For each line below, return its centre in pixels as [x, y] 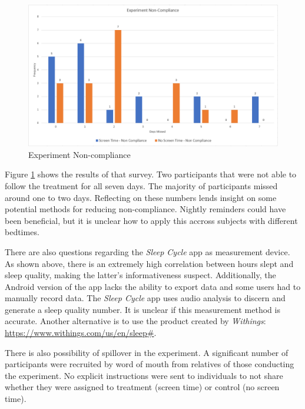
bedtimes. [22, 232]
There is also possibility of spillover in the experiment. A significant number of [147, 352]
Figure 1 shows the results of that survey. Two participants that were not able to [151, 174]
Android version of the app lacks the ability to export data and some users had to [153, 286]
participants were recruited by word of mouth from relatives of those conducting [150, 364]
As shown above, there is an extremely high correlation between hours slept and [149, 263]
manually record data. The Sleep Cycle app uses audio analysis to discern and [145, 298]
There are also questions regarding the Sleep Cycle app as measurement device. [147, 251]
